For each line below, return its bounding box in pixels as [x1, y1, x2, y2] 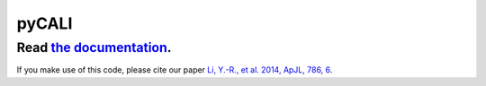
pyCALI [16, 13, 73, 33]
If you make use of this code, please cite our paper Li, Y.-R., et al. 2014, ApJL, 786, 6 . [16, 64, 333, 75]
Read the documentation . [16, 39, 172, 56]
